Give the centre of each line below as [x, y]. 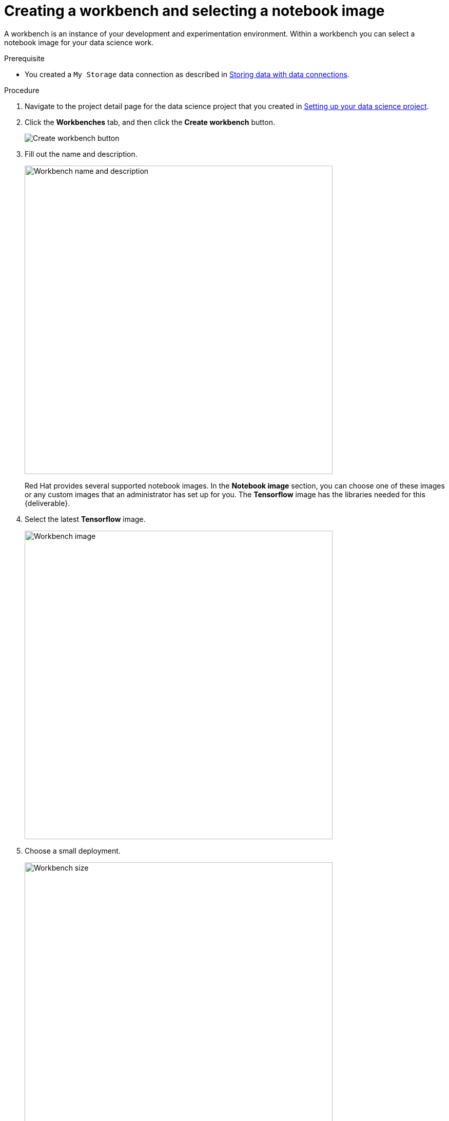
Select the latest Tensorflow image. [85, 519]
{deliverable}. [47, 503]
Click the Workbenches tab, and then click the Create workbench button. [150, 122]
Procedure [22, 90]
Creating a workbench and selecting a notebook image [194, 11]
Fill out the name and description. [81, 154]
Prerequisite [24, 58]
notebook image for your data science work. [79, 42]
